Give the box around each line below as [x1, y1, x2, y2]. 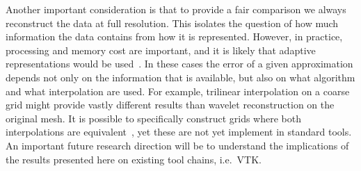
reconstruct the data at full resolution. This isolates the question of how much [6, 15, 339, 30]
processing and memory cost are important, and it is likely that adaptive [6, 42, 316, 57]
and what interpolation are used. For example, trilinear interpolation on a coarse [6, 83, 350, 98]
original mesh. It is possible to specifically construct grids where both [6, 111, 301, 125]
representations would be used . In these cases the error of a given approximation [6, 56, 353, 71]
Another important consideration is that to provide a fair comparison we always [6, 2, 346, 16]
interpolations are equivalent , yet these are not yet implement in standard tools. [6, 124, 352, 139]
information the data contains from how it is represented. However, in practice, [6, 29, 343, 44]
